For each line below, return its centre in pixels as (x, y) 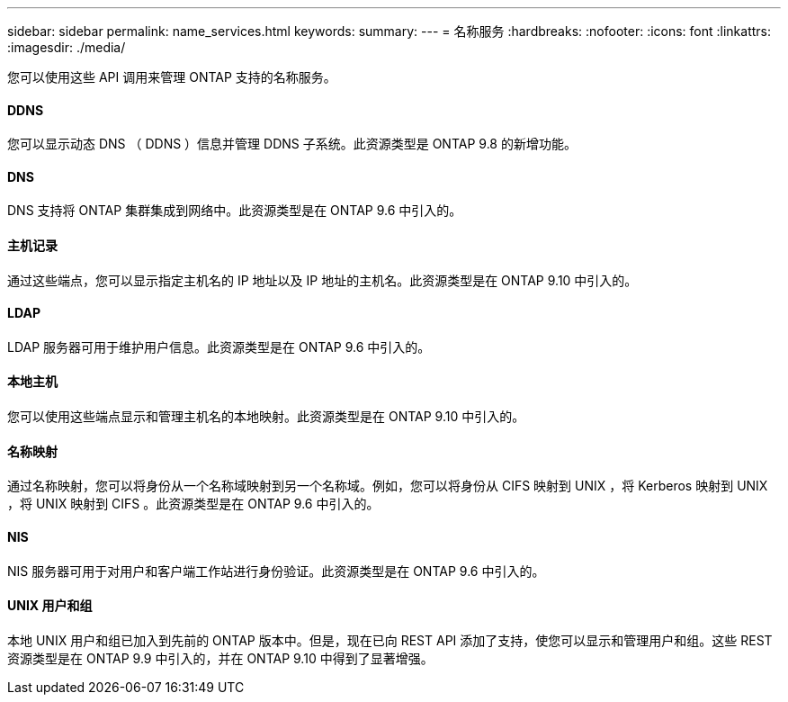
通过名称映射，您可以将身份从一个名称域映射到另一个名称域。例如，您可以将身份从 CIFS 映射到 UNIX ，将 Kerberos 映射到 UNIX (388, 486)
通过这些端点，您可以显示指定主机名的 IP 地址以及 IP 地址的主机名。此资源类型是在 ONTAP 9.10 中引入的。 (322, 280)
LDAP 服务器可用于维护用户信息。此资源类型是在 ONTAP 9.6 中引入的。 (219, 346)
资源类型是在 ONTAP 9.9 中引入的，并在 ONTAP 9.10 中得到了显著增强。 (220, 658)
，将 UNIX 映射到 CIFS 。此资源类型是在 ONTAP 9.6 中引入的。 (193, 504)
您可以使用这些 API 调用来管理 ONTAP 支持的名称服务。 (172, 77)
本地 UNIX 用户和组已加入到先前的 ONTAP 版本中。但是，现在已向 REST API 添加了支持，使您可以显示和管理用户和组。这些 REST (390, 640)
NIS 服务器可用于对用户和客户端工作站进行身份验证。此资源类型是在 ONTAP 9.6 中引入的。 (276, 571)
